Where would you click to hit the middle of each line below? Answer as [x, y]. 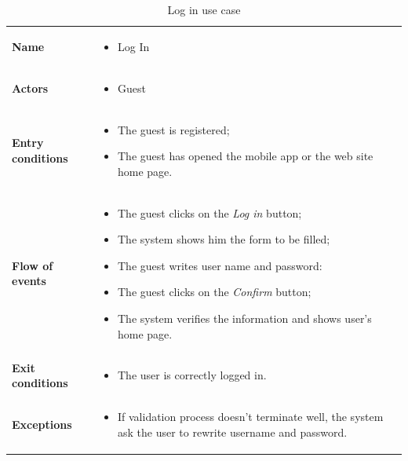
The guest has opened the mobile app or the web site [245, 156]
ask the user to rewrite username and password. [232, 432]
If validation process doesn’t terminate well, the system [250, 417]
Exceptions [42, 424]
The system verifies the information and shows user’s [244, 318]
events [29, 281]
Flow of [33, 265]
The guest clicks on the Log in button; [209, 212]
